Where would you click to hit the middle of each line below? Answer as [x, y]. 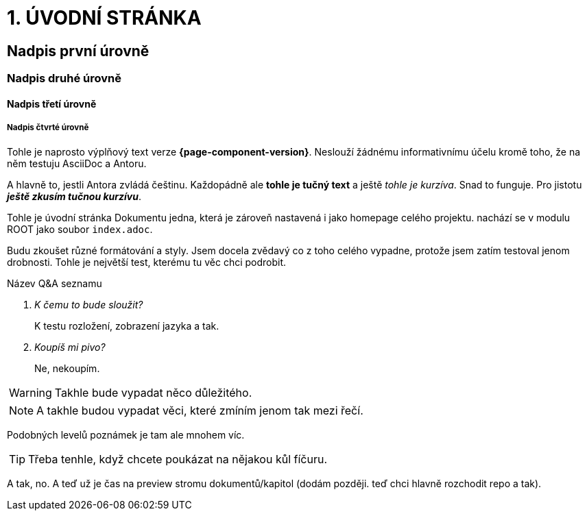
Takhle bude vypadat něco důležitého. [153, 392]
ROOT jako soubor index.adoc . [80, 229]
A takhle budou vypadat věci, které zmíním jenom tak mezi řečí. [200, 410]
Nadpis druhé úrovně [64, 78]
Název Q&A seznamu [55, 283]
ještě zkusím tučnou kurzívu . [74, 196]
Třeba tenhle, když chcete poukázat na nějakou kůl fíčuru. [178, 459]
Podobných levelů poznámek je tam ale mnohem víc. [126, 434]
